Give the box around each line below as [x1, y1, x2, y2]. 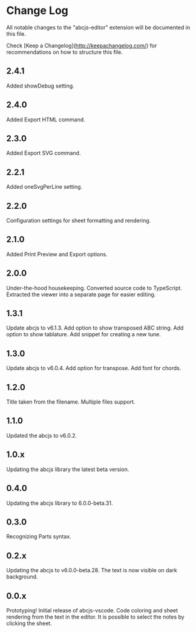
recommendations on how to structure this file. [6, 48, 123, 55]
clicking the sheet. [6, 620, 53, 627]
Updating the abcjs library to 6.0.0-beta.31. [6, 499, 113, 507]
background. [6, 573, 38, 580]
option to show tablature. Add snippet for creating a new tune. [6, 331, 162, 338]
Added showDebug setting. [6, 82, 74, 89]
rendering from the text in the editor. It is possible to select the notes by [6, 613, 185, 620]
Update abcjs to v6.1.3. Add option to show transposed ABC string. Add [6, 324, 184, 331]
